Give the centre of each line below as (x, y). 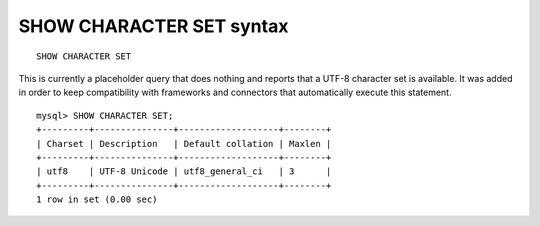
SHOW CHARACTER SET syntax (153, 26)
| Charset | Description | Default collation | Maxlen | (184, 143)
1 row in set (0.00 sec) (97, 199)
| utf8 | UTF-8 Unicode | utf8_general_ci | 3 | (184, 171)
